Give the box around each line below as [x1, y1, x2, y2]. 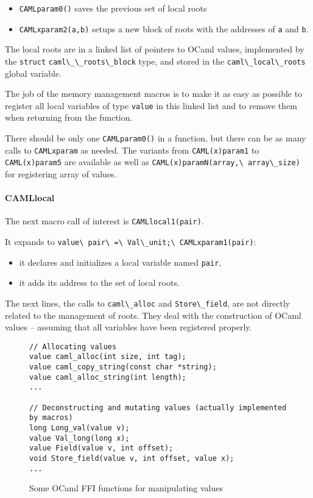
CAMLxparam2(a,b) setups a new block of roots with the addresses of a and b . [19, 22, 309, 35]
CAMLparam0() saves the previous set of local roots [19, 2, 207, 14]
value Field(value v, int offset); [29, 444, 174, 453]
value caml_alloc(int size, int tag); [29, 352, 186, 361]
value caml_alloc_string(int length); [29, 372, 186, 382]
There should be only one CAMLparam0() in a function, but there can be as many [5, 132, 306, 144]
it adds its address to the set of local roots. [19, 276, 180, 289]
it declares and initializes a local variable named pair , [19, 255, 222, 268]
